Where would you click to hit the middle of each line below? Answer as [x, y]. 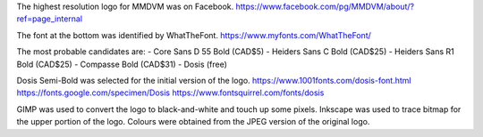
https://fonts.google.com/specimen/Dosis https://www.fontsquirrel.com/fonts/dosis [170, 93]
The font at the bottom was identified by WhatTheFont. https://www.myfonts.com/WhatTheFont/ [194, 35]
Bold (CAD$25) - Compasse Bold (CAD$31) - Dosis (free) [122, 64]
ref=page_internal [50, 19]
